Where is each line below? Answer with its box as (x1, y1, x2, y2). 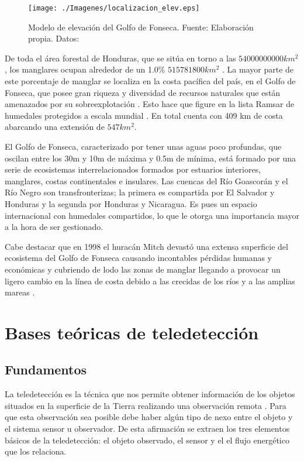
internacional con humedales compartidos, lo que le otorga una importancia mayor (5, 209, 299, 221)
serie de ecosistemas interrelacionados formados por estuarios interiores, (5, 163, 261, 176)
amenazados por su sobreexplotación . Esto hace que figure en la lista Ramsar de (5, 98, 295, 110)
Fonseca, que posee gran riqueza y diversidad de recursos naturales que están (5, 86, 281, 98)
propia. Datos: (28, 32, 80, 44)
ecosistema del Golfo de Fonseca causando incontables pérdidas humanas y (5, 252, 272, 264)
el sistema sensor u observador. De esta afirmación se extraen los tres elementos (5, 422, 290, 435)
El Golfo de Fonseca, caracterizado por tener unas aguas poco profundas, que (5, 140, 282, 152)
